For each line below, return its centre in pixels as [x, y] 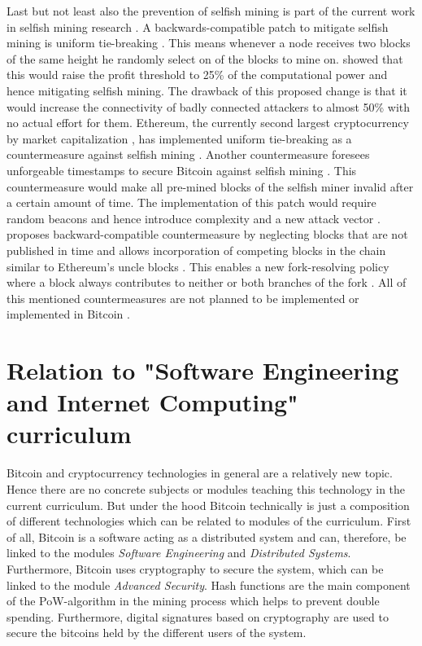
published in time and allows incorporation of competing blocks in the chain [196, 250]
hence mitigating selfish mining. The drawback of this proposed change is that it [207, 90]
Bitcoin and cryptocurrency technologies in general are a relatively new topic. [200, 473]
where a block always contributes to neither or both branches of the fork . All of [207, 282]
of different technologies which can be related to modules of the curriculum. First [209, 521]
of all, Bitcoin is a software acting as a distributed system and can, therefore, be [207, 536]
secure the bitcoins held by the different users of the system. [157, 633]
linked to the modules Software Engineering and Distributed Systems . [179, 553]
